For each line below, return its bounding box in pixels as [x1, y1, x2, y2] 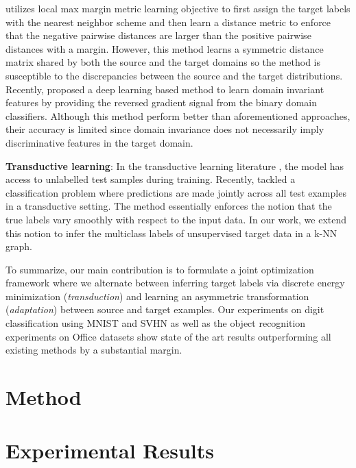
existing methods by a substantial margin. [5, 343, 182, 357]
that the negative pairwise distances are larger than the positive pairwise [5, 28, 311, 42]
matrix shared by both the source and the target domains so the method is [5, 55, 321, 69]
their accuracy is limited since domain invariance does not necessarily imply [5, 122, 324, 136]
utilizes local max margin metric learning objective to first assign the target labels [5, 1, 351, 15]
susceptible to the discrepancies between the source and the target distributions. [5, 68, 343, 82]
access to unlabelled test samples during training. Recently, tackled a [5, 172, 296, 186]
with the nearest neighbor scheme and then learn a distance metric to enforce [5, 14, 331, 29]
